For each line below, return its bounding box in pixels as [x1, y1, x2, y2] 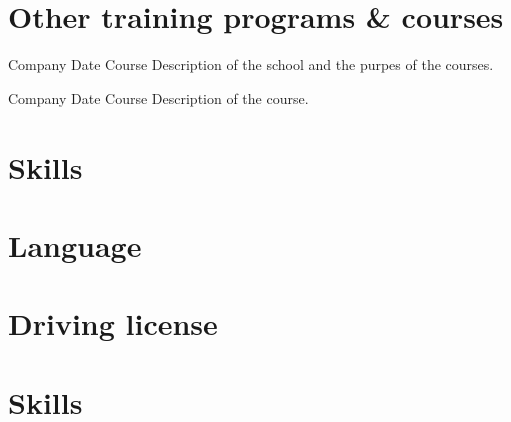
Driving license [8, 303, 218, 344]
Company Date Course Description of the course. [8, 87, 309, 108]
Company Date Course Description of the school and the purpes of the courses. [8, 54, 494, 75]
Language [8, 224, 142, 265]
